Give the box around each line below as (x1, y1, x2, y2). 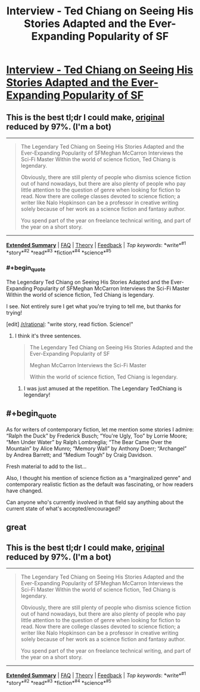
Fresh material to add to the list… (6, 463, 87, 470)
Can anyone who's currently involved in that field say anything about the (6, 499, 184, 506)
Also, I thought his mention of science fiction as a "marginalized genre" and (6, 474, 192, 481)
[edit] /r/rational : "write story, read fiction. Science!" (6, 321, 134, 328)
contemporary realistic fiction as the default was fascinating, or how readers (6, 481, 193, 488)
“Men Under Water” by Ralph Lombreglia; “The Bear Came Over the (6, 438, 173, 445)
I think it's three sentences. (14, 332, 82, 339)
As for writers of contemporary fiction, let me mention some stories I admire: (6, 426, 194, 433)
